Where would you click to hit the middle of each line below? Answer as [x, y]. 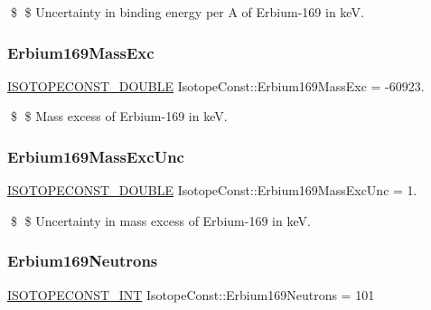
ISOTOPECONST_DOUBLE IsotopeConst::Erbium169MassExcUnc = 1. [212, 190]
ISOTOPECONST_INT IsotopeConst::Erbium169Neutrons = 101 [191, 294]
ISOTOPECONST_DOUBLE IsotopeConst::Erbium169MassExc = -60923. [216, 85]
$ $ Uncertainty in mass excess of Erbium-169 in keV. [160, 220]
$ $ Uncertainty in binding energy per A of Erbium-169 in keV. [187, 12]
